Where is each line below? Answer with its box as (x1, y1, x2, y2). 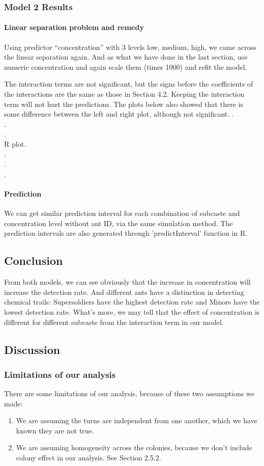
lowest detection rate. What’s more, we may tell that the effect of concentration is (4, 306, 260, 317)
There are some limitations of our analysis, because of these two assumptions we (4, 388, 254, 399)
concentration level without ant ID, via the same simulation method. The (4, 217, 233, 228)
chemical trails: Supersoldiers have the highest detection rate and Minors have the (4, 296, 260, 307)
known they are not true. (16, 425, 94, 435)
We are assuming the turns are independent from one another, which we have (16, 415, 257, 426)
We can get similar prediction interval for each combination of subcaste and (4, 208, 240, 218)
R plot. (4, 138, 26, 149)
